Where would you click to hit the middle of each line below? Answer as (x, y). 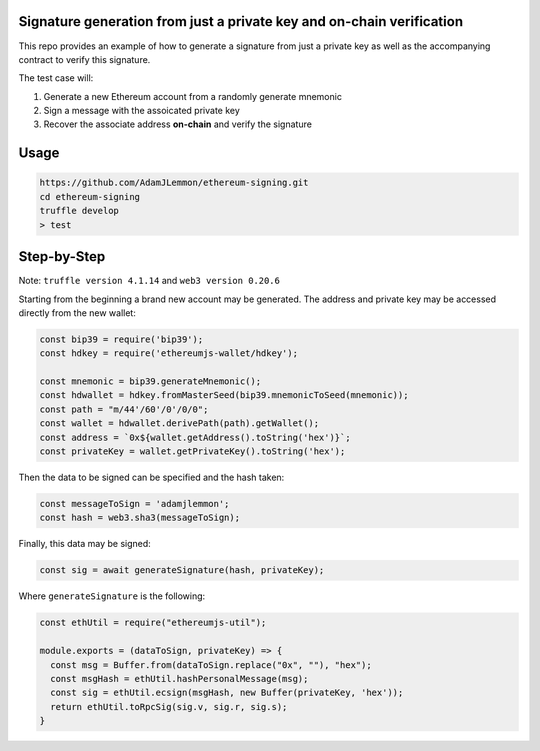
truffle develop (79, 211)
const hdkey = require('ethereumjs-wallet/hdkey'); (169, 353)
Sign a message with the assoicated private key (141, 111)
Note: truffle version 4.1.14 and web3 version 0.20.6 (149, 281)
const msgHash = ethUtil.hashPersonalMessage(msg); (179, 678)
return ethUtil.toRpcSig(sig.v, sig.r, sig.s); (169, 706)
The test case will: (56, 78)
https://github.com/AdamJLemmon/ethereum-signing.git (174, 183)
